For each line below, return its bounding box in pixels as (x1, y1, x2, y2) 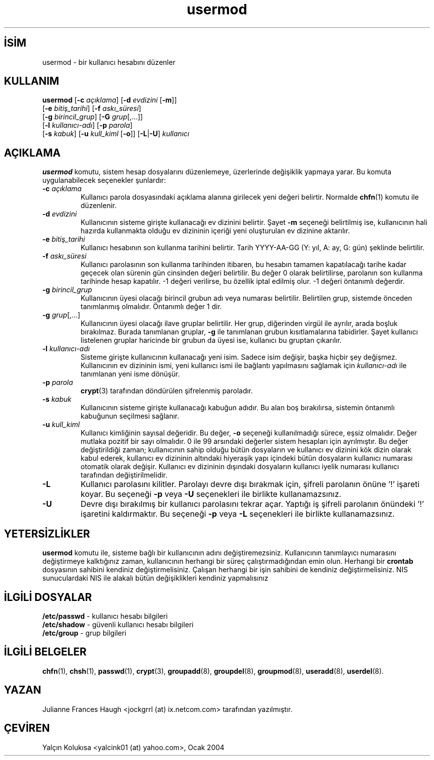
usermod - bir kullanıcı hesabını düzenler (42, 57, 175, 66)
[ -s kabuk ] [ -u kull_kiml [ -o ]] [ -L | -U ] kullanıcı (42, 129, 189, 138)
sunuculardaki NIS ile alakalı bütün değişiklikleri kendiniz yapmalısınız (42, 574, 269, 583)
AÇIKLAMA (4, 146, 61, 159)
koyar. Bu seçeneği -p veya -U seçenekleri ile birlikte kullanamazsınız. (80, 489, 341, 499)
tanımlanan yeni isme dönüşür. (80, 370, 180, 379)
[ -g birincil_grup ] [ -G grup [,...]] (42, 112, 143, 121)
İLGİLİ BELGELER (4, 646, 87, 658)
